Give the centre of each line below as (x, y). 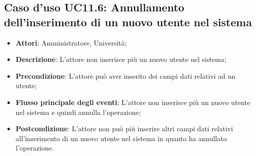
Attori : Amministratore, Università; (71, 42)
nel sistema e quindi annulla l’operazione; (78, 112)
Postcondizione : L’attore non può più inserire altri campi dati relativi (124, 129)
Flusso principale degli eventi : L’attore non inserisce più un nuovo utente (133, 102)
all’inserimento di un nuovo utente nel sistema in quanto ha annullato (121, 138)
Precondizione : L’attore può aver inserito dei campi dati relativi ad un (126, 76)
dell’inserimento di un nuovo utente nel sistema (128, 22)
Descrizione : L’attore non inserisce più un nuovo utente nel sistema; (121, 59)
